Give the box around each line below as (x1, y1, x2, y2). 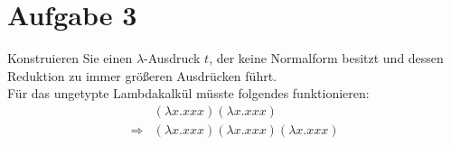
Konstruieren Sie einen (7, 49, 133, 68)
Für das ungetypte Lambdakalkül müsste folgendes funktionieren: (7, 84, 370, 103)
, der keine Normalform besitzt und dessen (209, 49, 444, 68)
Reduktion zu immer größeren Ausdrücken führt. (7, 66, 277, 85)
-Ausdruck (144, 49, 201, 68)
